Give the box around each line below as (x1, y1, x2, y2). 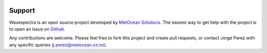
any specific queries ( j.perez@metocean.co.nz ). (9, 42, 107, 48)
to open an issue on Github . (9, 26, 65, 32)
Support (9, 6, 35, 15)
